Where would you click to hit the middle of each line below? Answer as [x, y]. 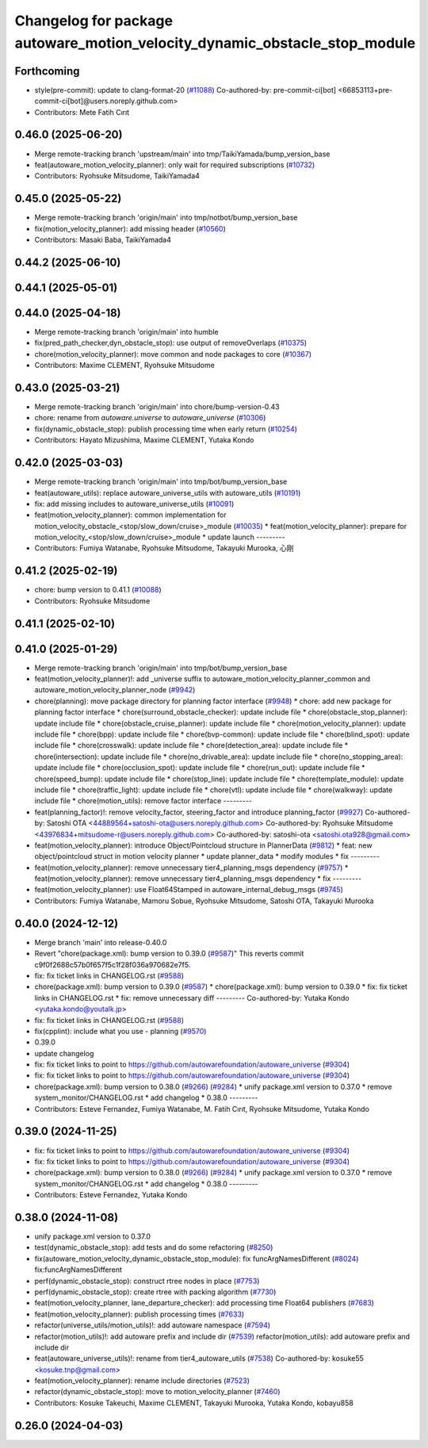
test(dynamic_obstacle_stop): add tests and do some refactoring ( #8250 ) [154, 1247]
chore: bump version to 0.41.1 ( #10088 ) [98, 590]
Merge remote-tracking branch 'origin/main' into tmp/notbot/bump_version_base [166, 217]
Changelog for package [94, 21]
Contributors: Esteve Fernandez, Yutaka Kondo [111, 1195]
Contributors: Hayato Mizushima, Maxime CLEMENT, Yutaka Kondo [144, 440]
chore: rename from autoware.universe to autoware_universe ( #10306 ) [150, 418]
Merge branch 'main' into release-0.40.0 [101, 942]
